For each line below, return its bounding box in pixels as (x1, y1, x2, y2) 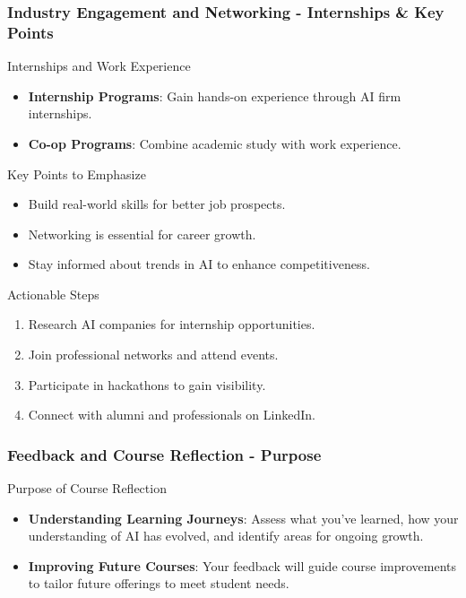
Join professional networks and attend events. (28, 345, 279, 364)
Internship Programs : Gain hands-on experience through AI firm (28, 86, 401, 105)
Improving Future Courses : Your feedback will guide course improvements (28, 556, 457, 575)
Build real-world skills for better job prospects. (28, 195, 286, 213)
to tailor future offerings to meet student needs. (28, 574, 289, 593)
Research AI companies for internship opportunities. (28, 315, 315, 334)
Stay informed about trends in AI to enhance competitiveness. (28, 255, 370, 273)
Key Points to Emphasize (7, 164, 146, 183)
